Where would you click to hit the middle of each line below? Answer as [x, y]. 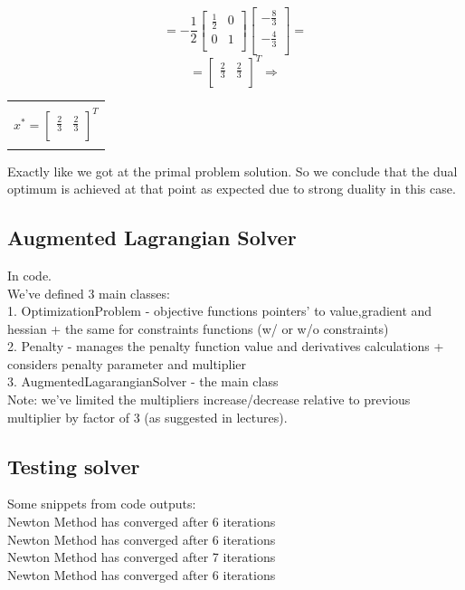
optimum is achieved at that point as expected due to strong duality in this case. [232, 189]
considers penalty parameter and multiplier [127, 363]
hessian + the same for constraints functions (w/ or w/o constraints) [198, 328]
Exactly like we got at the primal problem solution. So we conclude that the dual [232, 171]
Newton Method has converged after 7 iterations [142, 557]
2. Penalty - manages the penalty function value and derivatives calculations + [226, 346]
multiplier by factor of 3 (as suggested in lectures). [147, 417]
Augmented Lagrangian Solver [152, 238]
